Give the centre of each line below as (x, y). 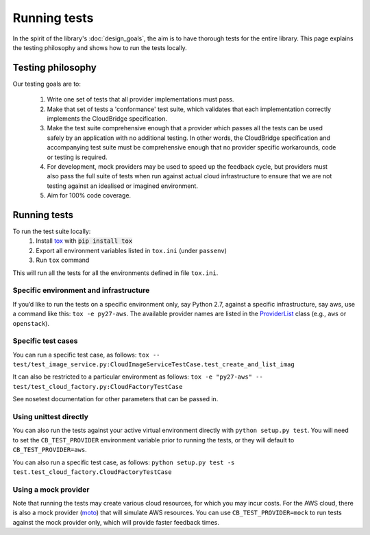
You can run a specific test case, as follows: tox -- (86, 355)
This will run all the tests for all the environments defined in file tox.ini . (115, 273)
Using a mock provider (51, 489)
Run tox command (63, 260)
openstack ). (31, 323)
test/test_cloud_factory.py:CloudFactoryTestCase (98, 387)
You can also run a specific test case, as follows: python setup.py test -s (124, 462)
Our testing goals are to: (47, 84)
